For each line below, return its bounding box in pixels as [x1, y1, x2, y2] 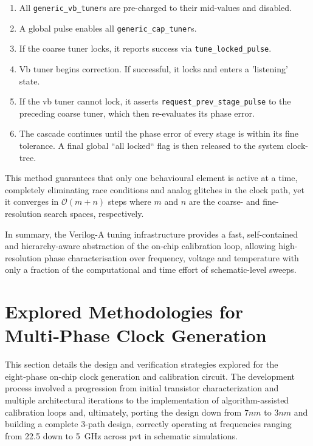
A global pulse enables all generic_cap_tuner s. [19, 21, 197, 34]
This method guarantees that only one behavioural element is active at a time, [5, 171, 298, 184]
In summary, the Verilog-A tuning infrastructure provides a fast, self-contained [5, 227, 298, 240]
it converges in [5, 195, 59, 208]
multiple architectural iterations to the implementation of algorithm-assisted [5, 394, 289, 407]
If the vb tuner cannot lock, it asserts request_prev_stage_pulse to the [19, 95, 291, 108]
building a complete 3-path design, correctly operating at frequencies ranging [5, 417, 292, 430]
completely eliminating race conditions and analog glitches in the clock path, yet [5, 183, 304, 196]
